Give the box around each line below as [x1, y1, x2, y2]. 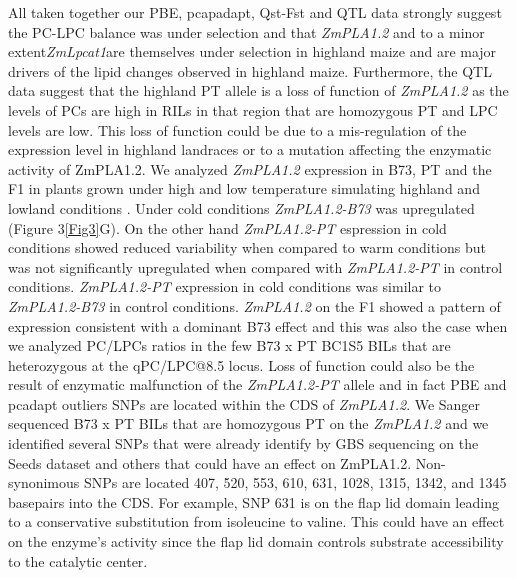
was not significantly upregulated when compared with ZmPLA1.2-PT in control [8, 256, 503, 277]
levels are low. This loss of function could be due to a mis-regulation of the [8, 119, 467, 140]
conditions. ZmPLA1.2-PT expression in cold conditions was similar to [8, 276, 442, 297]
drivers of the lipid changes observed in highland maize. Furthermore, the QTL [8, 60, 492, 81]
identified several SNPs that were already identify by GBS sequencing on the [8, 433, 479, 454]
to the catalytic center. [8, 550, 148, 571]
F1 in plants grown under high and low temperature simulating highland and [8, 178, 480, 199]
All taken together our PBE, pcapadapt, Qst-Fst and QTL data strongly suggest [8, 2, 502, 22]
